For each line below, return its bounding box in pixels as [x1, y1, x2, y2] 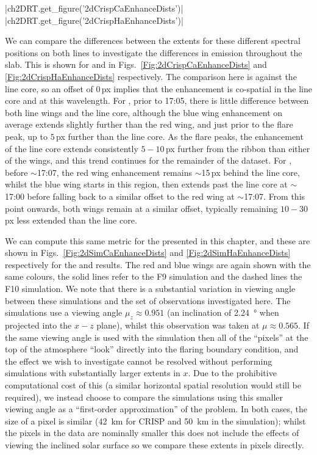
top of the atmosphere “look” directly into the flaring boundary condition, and [5, 343, 299, 355]
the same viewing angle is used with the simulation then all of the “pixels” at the [5, 330, 308, 343]
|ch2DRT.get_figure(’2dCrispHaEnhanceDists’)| [5, 13, 183, 26]
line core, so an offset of [5, 82, 93, 95]
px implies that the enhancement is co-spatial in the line [101, 82, 312, 95]
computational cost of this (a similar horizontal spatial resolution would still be [5, 379, 301, 391]
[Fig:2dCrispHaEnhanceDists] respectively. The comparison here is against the [5, 70, 297, 82]
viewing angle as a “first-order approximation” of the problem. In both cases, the [5, 402, 307, 415]
